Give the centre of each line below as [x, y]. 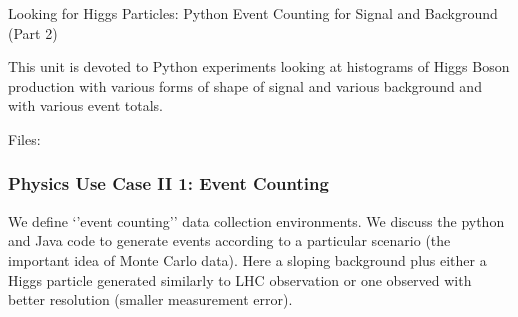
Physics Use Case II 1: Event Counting [168, 183]
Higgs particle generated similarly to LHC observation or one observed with [240, 279]
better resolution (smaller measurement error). [150, 299]
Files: [24, 138]
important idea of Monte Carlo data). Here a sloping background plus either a [247, 259]
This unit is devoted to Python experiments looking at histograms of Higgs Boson [259, 66]
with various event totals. [85, 105]
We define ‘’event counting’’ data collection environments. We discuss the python [256, 220]
